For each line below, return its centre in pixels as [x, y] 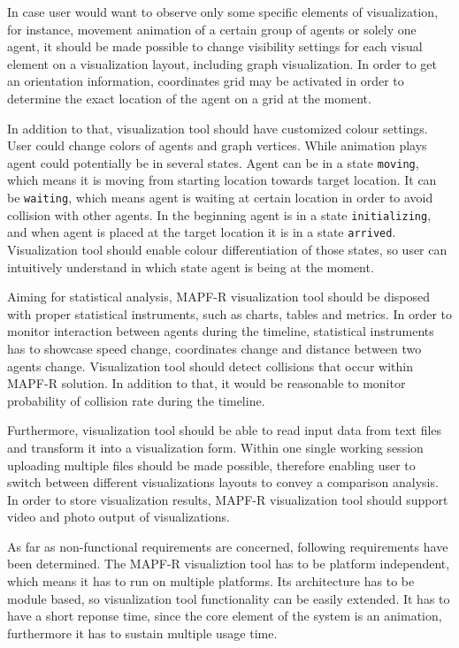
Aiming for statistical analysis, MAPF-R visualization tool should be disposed [219, 297]
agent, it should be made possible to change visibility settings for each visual [215, 46]
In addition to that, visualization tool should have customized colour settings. [218, 128]
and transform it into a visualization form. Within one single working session [215, 447]
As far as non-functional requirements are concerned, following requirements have [228, 546]
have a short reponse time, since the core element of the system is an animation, [225, 616]
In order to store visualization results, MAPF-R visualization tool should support [228, 499]
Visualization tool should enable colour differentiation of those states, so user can [227, 249]
